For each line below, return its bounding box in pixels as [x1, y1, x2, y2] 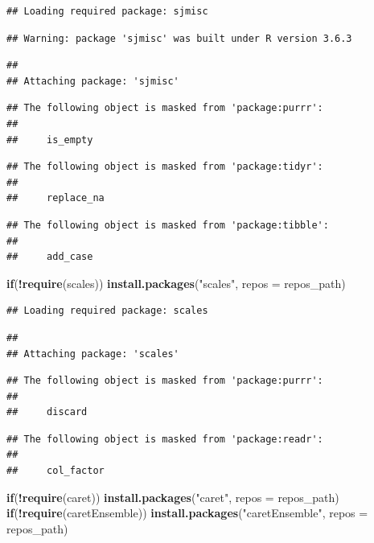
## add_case [6, 251, 93, 263]
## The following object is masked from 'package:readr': [6, 433, 323, 445]
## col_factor [6, 465, 105, 477]
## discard [6, 406, 88, 418]
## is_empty [6, 134, 93, 146]
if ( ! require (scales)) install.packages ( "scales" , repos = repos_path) [6, 274, 346, 291]
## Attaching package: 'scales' [6, 348, 179, 360]
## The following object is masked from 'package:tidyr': [6, 161, 323, 173]
